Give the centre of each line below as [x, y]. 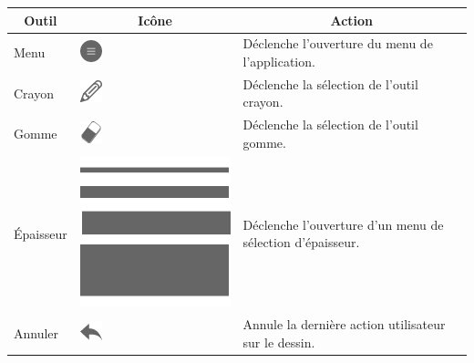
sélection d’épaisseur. [301, 242]
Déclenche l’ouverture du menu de [338, 43]
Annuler [36, 333]
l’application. [279, 61]
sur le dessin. [279, 342]
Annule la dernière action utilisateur [344, 324]
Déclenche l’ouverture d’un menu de [343, 224]
